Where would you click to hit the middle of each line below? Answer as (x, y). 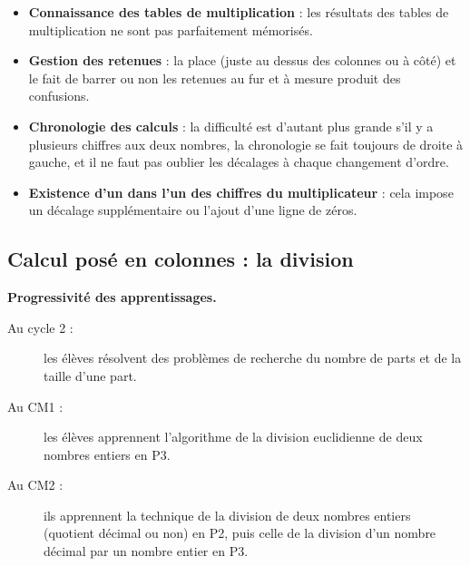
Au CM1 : (35, 406)
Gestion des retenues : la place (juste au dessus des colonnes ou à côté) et (242, 60)
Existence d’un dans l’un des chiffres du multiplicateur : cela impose (241, 192)
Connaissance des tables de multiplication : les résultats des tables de (239, 12)
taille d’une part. (90, 375)
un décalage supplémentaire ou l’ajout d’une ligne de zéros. (193, 210)
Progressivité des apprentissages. (112, 297)
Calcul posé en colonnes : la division (181, 259)
